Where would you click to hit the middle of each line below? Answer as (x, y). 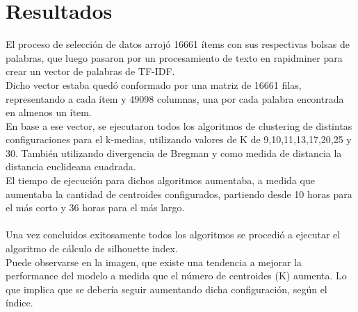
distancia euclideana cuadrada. (71, 166)
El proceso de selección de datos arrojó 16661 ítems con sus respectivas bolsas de (178, 44)
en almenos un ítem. (49, 112)
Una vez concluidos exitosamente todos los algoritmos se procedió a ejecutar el (173, 235)
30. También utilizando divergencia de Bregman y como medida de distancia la (174, 153)
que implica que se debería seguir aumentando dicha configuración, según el (166, 289)
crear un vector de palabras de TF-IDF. (90, 71)
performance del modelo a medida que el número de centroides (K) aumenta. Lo (176, 276)
